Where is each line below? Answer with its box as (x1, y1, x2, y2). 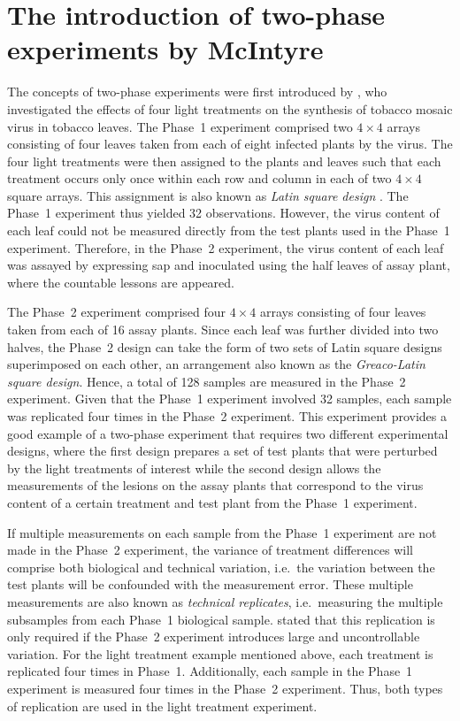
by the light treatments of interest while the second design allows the (7, 458, 381, 477)
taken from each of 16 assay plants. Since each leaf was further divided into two (7, 320, 439, 339)
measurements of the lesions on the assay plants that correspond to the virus (7, 476, 424, 495)
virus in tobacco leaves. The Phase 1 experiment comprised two (7, 117, 353, 135)
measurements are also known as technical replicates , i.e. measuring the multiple (7, 592, 443, 610)
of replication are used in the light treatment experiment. (7, 696, 318, 715)
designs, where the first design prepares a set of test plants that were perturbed (7, 441, 438, 460)
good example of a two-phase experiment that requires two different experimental (7, 424, 448, 442)
